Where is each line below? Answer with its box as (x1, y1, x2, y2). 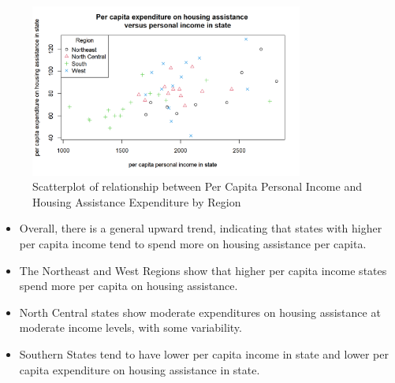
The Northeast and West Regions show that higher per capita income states (19, 262, 387, 278)
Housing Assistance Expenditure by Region (32, 193, 241, 210)
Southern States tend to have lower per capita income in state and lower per (19, 345, 389, 362)
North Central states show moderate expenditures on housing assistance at (19, 303, 381, 320)
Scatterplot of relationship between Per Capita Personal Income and (32, 178, 362, 195)
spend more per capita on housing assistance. (19, 277, 238, 294)
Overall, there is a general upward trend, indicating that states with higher (19, 220, 382, 236)
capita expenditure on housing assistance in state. (19, 361, 260, 377)
